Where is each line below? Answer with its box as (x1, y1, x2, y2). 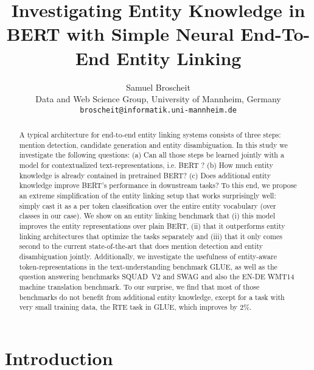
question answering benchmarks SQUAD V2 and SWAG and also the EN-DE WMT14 (19, 271, 295, 282)
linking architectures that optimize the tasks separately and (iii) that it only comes (19, 231, 282, 241)
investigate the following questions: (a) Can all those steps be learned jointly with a (19, 150, 284, 160)
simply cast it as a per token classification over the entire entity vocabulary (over (19, 200, 276, 211)
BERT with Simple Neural (6, 21, 234, 46)
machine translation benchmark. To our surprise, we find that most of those (19, 281, 260, 291)
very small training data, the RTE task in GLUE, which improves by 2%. (19, 302, 252, 312)
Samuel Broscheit (126, 80, 190, 93)
